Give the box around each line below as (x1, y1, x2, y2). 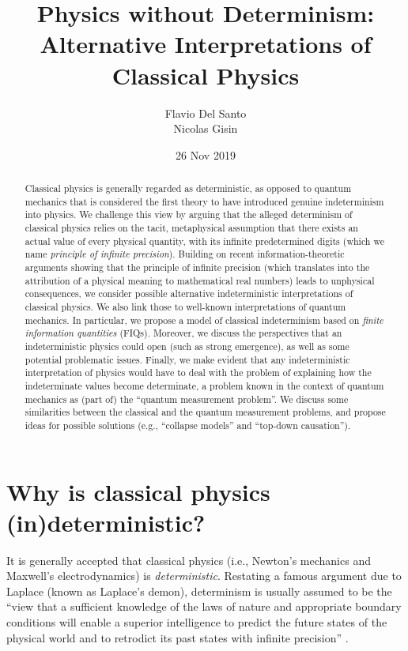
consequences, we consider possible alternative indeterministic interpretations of (25, 287, 353, 300)
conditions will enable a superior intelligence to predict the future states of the (6, 614, 387, 630)
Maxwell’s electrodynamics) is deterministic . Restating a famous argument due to (6, 567, 402, 584)
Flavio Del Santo (164, 104, 247, 121)
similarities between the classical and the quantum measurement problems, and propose (25, 405, 386, 419)
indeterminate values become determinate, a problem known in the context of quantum (25, 378, 384, 392)
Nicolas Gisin (173, 120, 238, 137)
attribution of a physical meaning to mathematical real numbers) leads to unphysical (25, 273, 375, 287)
